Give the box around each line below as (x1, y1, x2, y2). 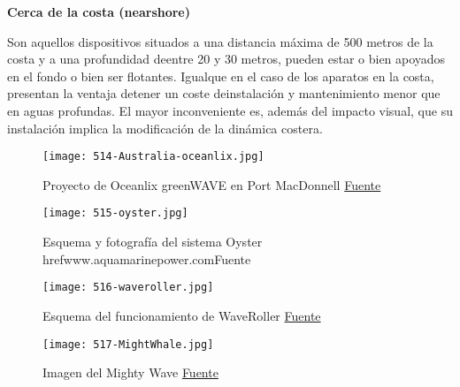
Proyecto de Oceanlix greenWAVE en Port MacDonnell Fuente (42, 175, 381, 193)
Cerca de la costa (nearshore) (7, 3, 191, 20)
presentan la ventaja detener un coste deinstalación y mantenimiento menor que (7, 84, 441, 102)
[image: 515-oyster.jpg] (42, 207, 188, 220)
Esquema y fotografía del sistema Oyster (42, 232, 263, 251)
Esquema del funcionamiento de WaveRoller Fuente (42, 306, 321, 324)
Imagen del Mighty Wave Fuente (42, 363, 218, 382)
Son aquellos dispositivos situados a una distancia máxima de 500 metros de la (7, 32, 433, 50)
